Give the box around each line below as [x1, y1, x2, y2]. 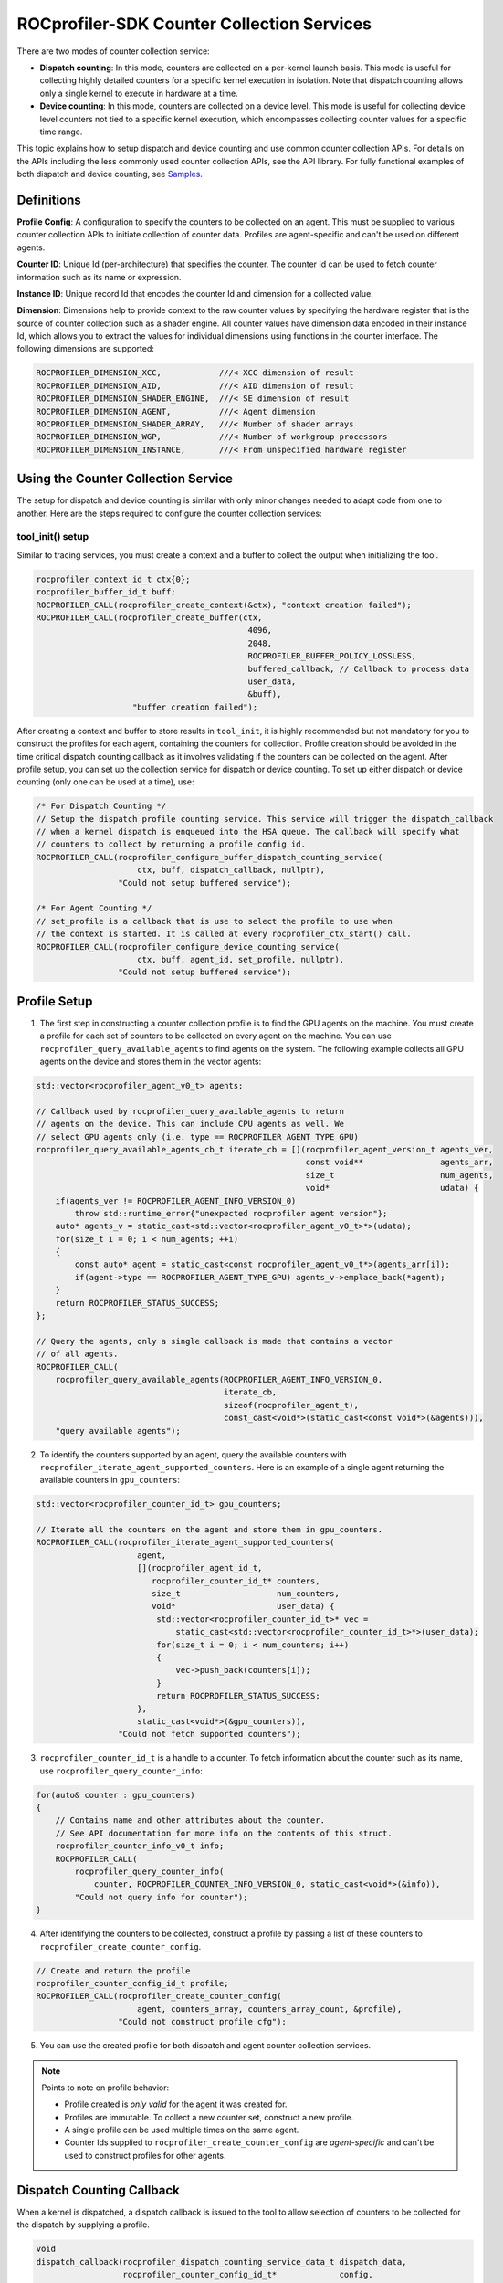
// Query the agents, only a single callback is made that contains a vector [36, 1336, 393, 1346]
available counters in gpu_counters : [39, 1475, 180, 1486]
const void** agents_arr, [305, 1157, 494, 1168]
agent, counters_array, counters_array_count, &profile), [137, 2004, 403, 2014]
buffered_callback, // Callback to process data [247, 663, 470, 674]
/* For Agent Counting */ [36, 903, 152, 913]
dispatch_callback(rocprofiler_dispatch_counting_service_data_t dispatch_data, [36, 2257, 407, 2267]
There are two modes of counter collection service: [16, 46, 210, 57]
